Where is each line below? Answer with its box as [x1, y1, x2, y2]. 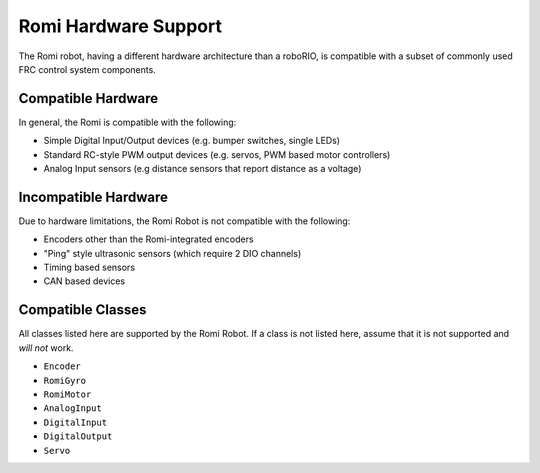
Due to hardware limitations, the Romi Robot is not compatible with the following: [18, 215, 351, 227]
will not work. [18, 341, 74, 354]
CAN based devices [43, 275, 125, 287]
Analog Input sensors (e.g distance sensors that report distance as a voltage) [43, 163, 362, 175]
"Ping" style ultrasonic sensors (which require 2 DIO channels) [43, 247, 302, 259]
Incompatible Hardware [18, 188, 169, 205]
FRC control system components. [18, 63, 157, 75]
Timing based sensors [43, 261, 135, 274]
